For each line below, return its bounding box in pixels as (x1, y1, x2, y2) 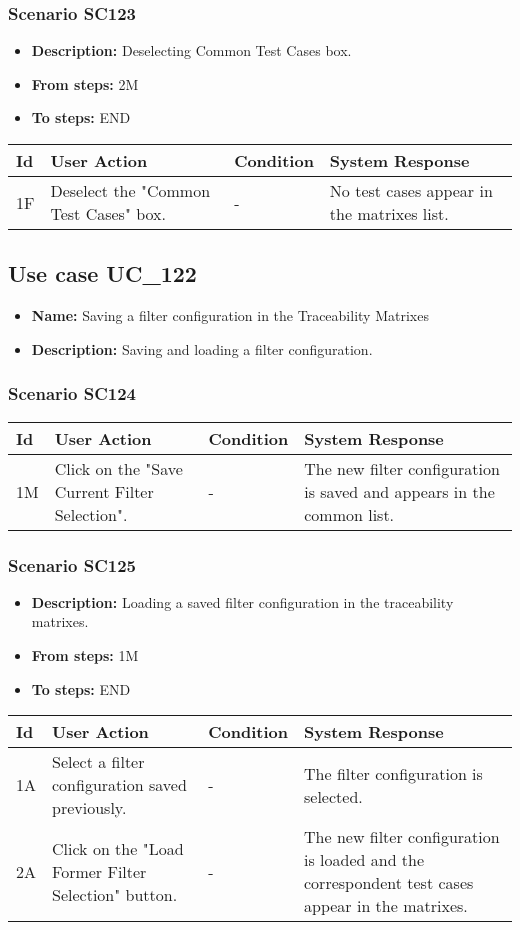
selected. (304, 784, 363, 808)
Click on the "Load (52, 836, 184, 860)
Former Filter (52, 859, 147, 883)
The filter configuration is (304, 761, 483, 785)
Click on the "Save (54, 456, 183, 480)
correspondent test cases (304, 871, 474, 895)
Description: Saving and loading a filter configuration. (31, 338, 373, 359)
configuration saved (52, 773, 187, 797)
